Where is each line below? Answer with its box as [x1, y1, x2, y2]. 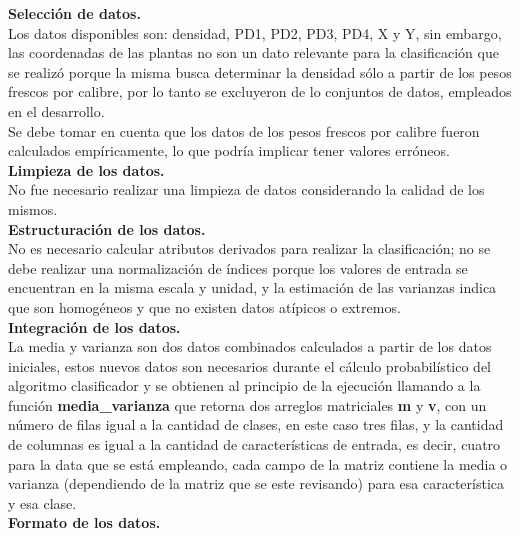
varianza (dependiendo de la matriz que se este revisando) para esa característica [8, 473, 505, 494]
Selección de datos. [8, 3, 141, 23]
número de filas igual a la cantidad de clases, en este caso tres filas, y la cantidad [8, 414, 504, 435]
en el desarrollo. [8, 100, 105, 121]
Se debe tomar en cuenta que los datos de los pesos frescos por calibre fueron [8, 120, 480, 141]
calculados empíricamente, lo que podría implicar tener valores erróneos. [8, 140, 450, 161]
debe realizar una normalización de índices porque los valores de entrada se [8, 257, 468, 278]
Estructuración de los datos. [8, 218, 206, 239]
